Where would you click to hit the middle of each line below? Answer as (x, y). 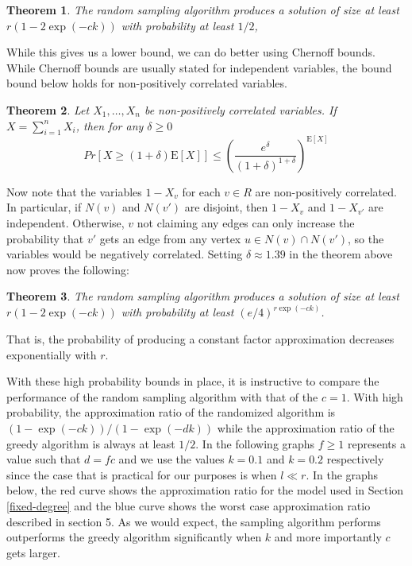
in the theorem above (341, 254)
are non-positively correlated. (326, 191)
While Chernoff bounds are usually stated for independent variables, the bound (199, 67)
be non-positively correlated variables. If (240, 109)
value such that (44, 459)
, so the (366, 238)
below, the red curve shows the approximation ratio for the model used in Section (205, 490)
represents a (377, 443)
